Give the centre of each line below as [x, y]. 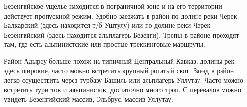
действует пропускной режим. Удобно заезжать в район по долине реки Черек [121, 15]
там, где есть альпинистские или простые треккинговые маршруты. [105, 44]
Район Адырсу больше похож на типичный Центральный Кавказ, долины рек [119, 60]
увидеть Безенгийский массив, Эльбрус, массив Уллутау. [89, 99]
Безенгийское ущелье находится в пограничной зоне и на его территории [113, 6]
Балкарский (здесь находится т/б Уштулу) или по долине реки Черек [107, 25]
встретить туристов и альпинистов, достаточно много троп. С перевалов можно [123, 89]
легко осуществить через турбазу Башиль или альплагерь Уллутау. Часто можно [123, 80]
